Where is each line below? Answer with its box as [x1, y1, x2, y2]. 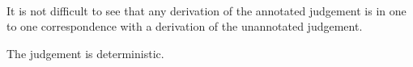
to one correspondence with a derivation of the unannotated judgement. [6, 18, 363, 35]
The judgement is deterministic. [6, 44, 164, 61]
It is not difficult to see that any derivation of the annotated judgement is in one [6, 2, 407, 19]
